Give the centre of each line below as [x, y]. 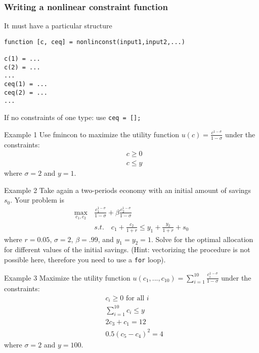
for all [135, 298]
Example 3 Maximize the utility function [67, 277]
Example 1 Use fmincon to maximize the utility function [92, 134]
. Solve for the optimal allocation [202, 239]
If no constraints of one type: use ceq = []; [73, 117]
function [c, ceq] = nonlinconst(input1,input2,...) [95, 42]
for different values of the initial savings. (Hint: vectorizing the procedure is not [127, 249]
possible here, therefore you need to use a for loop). [85, 260]
